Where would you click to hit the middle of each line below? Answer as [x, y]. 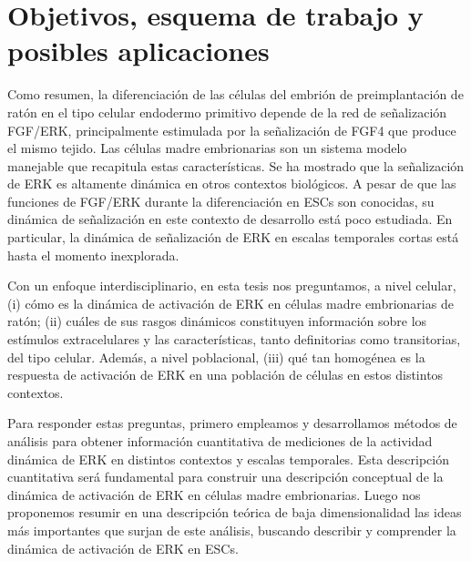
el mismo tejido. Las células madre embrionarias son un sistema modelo [207, 148]
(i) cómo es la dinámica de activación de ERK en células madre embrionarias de [230, 303]
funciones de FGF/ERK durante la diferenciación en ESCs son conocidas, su [221, 201]
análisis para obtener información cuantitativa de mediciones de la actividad [220, 441]
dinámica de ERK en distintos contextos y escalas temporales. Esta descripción [229, 459]
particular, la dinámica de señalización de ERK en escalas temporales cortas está [233, 237]
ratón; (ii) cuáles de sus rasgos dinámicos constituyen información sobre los [217, 321]
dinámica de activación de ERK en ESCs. [123, 548]
